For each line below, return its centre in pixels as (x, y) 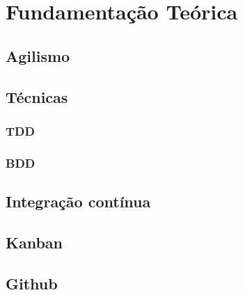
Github (32, 283)
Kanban (34, 242)
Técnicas (37, 96)
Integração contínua (78, 201)
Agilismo (38, 55)
